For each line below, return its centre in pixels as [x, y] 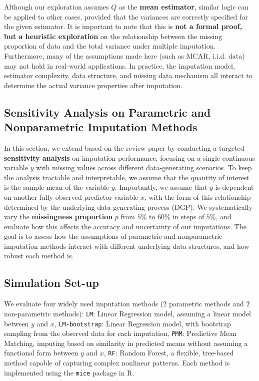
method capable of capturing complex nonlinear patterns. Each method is [117, 363]
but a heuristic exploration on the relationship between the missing [113, 36]
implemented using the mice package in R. [69, 372]
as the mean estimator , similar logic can [184, 7]
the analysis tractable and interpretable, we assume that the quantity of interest [127, 177]
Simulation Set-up [51, 283]
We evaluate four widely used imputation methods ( [84, 304]
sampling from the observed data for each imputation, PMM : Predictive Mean [120, 333]
